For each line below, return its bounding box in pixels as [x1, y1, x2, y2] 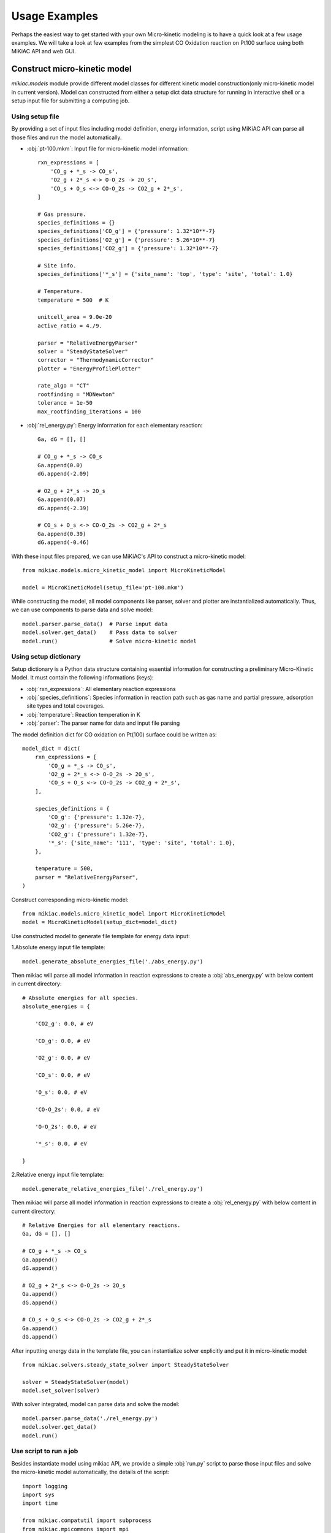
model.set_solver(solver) [22, 1387, 101, 1394]
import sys [22, 1491, 55, 1498]
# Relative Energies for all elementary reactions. [22, 1222, 181, 1229]
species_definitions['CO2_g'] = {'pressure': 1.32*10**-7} [37, 245, 219, 252]
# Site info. [37, 262, 77, 269]
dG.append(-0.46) [37, 539, 89, 546]
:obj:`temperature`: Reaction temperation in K [26, 711, 141, 718]
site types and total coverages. [26, 702, 105, 709]
